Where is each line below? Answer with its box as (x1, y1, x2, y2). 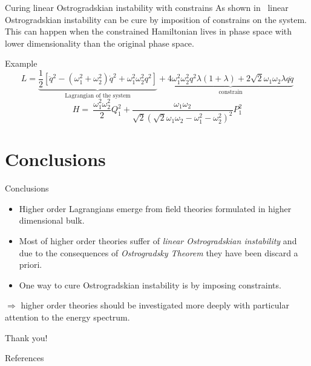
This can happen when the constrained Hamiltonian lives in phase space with (5, 25, 292, 38)
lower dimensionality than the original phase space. (5, 36, 194, 49)
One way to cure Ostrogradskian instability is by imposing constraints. (19, 278, 281, 291)
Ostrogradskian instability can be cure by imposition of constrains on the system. (5, 13, 307, 25)
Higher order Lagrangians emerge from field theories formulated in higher (19, 202, 292, 215)
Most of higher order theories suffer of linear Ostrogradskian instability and (19, 234, 297, 247)
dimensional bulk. (19, 214, 85, 227)
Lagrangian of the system (65, 92, 131, 99)
